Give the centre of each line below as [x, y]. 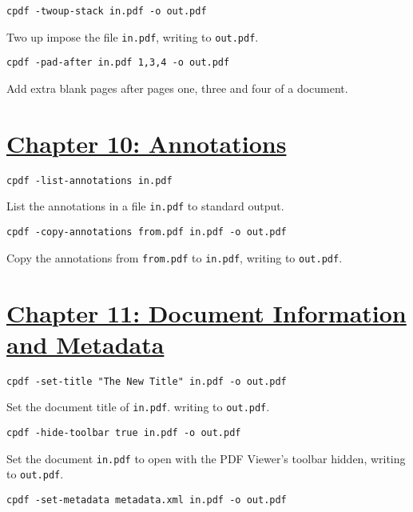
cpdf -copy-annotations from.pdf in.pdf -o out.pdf [147, 232]
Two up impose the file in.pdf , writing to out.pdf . [133, 36]
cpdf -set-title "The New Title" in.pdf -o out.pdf [147, 381]
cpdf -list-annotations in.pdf [89, 180]
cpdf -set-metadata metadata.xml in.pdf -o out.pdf [147, 500]
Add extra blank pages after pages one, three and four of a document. [177, 88]
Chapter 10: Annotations [147, 143]
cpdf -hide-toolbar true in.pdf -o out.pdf [124, 432]
